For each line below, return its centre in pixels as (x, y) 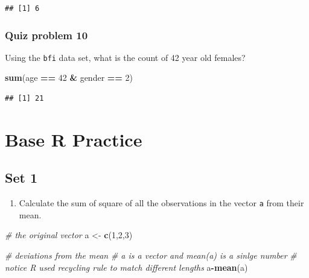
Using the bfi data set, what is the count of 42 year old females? (125, 57)
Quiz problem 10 (46, 35)
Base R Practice (74, 139)
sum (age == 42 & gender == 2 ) (69, 77)
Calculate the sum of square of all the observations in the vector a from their (161, 203)
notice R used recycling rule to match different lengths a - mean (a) (126, 267)
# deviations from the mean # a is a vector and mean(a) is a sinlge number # (151, 255)
